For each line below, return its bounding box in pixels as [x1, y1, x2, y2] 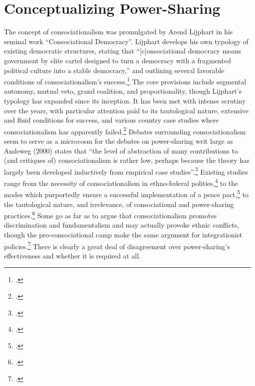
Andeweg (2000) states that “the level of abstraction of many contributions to [4, 145, 238, 155]
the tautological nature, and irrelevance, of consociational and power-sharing [4, 199, 234, 209]
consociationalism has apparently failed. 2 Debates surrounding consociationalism [4, 125, 246, 136]
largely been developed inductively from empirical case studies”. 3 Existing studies [4, 165, 248, 177]
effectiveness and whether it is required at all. [4, 250, 141, 260]
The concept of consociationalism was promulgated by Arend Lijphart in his [4, 26, 233, 37]
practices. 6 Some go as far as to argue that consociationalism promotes [4, 209, 217, 220]
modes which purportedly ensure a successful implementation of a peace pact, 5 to [4, 188, 249, 199]
